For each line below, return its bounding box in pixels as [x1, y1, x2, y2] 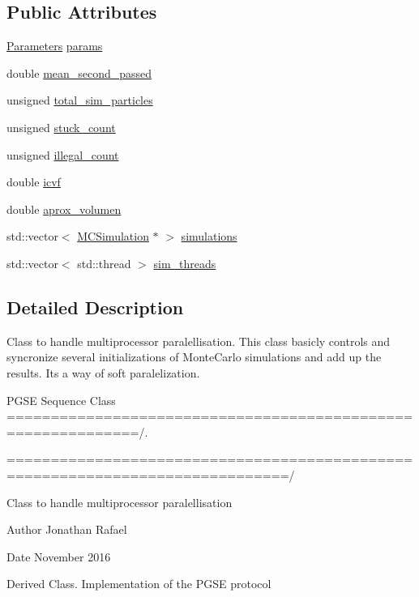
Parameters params [6, 37, 103, 54]
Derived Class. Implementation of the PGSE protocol [6, 575, 271, 592]
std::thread [77, 254, 131, 271]
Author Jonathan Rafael [6, 521, 127, 538]
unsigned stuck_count [6, 118, 116, 135]
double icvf [6, 173, 61, 190]
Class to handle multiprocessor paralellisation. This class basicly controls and [6, 332, 391, 349]
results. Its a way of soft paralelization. [6, 364, 200, 381]
